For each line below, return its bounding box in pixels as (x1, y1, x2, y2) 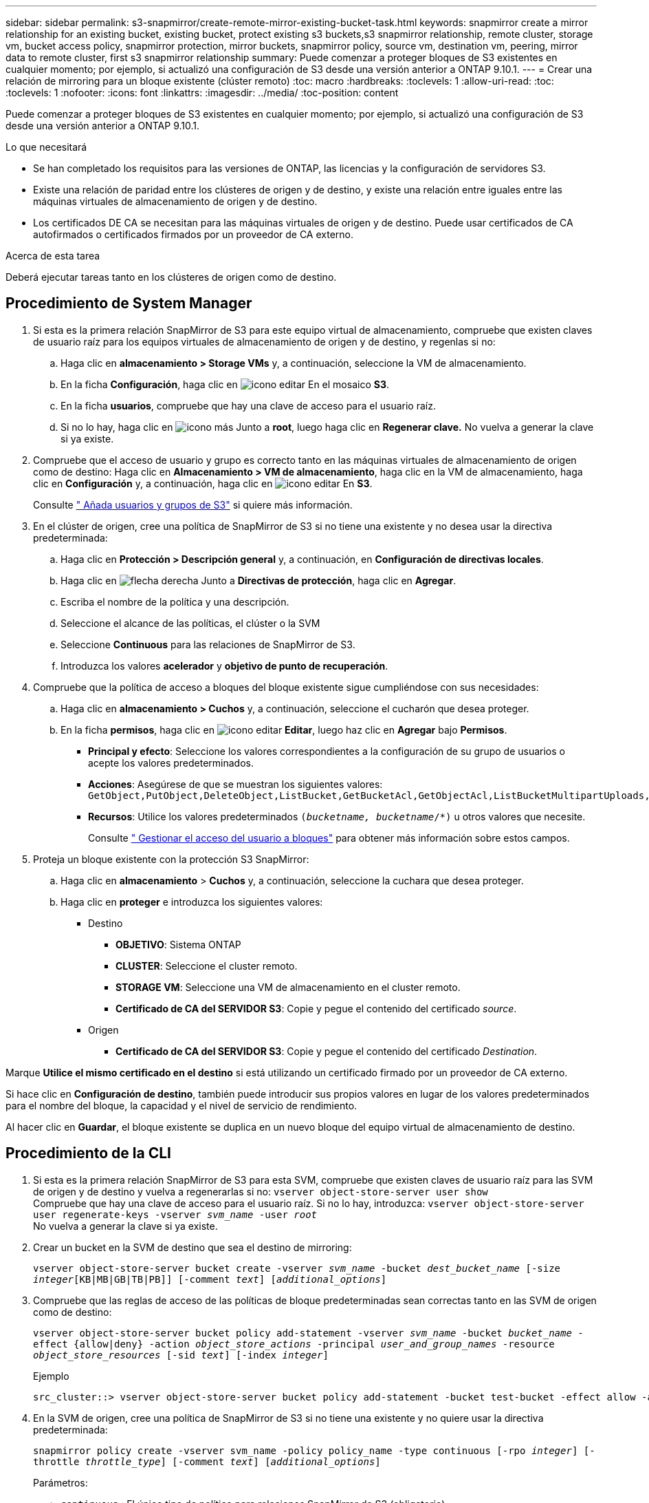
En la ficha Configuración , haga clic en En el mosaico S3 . (60, 378, 389, 390)
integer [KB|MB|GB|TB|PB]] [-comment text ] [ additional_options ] (33, 1273, 387, 1285)
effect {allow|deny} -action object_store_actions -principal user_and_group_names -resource (33, 1338, 555, 1350)
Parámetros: (33, 1476, 88, 1489)
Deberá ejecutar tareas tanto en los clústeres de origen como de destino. (5, 271, 337, 283)
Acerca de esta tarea (5, 250, 100, 262)
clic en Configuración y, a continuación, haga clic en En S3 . (33, 477, 373, 489)
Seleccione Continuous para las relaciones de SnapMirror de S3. (60, 638, 355, 650)
